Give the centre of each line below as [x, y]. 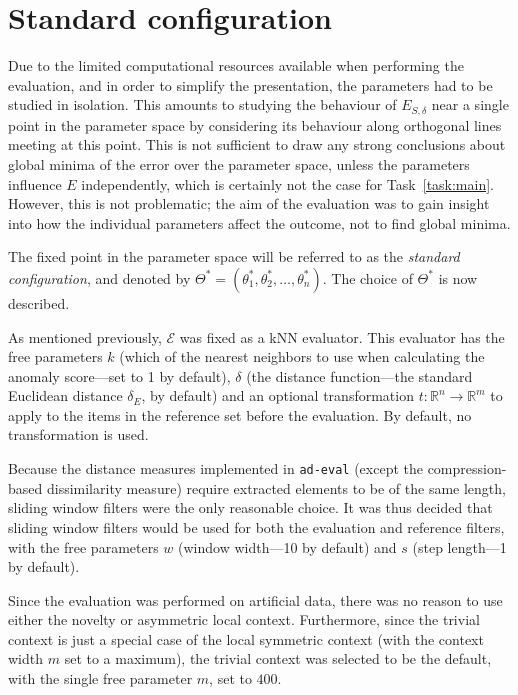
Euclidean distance [65, 395]
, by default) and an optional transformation [277, 395]
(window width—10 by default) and [287, 546]
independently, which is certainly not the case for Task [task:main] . [288, 183]
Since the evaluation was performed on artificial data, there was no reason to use [255, 599]
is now [458, 277]
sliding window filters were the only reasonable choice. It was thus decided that [250, 507]
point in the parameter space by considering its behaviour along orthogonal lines [255, 124]
